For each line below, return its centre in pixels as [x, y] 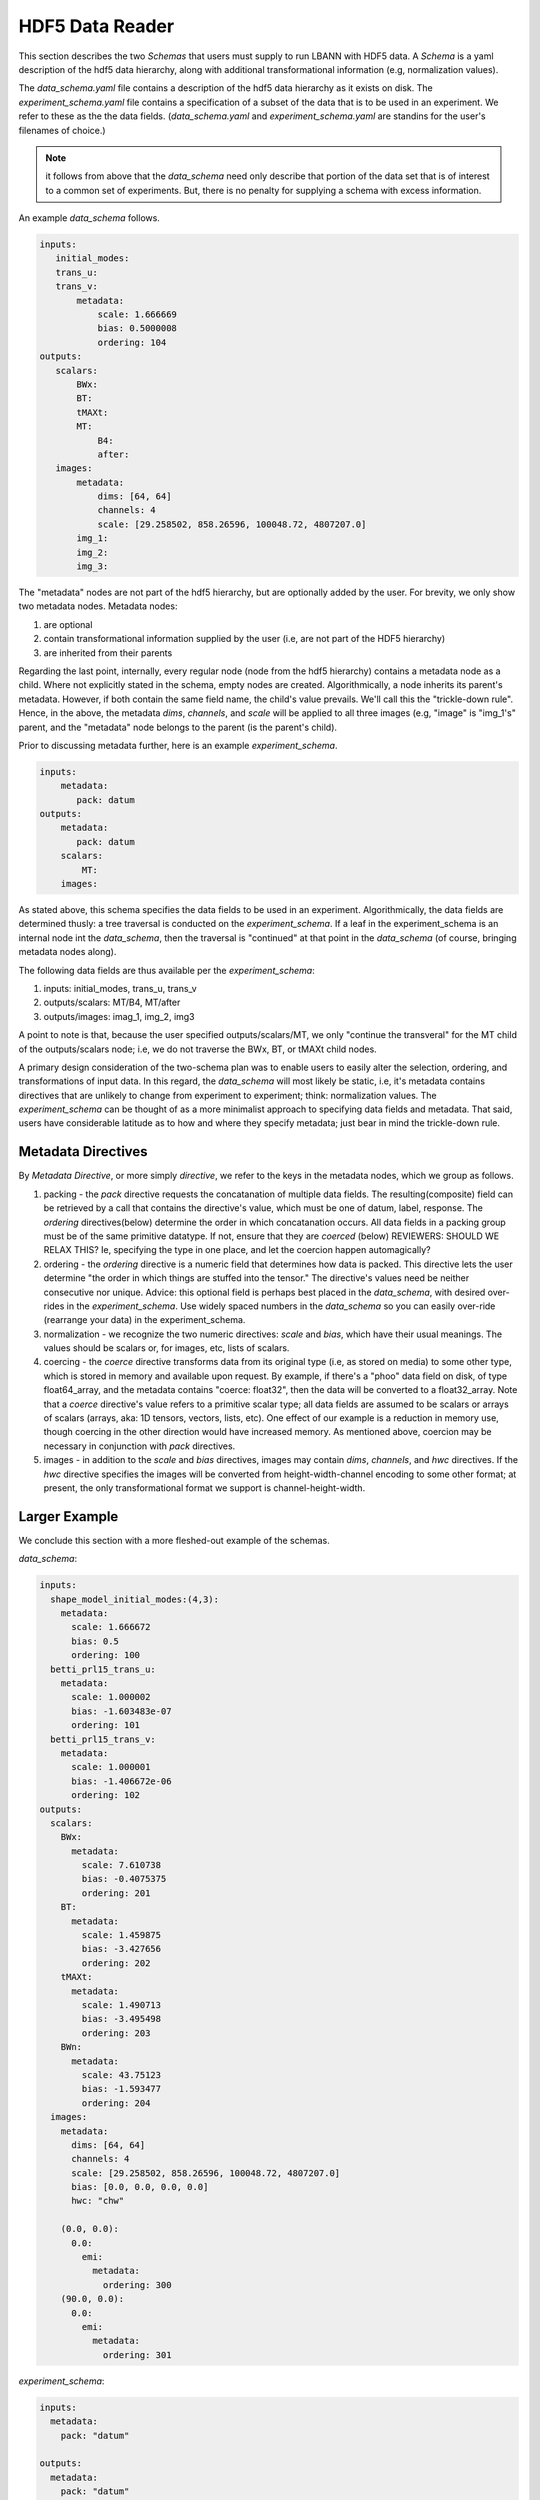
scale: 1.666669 [137, 314]
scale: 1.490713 [121, 2004]
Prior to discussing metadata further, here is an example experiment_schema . [178, 745]
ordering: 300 [137, 2284]
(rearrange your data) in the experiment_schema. [144, 1320]
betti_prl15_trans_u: [103, 1669]
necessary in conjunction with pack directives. [139, 1446]
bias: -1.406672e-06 [121, 1781]
